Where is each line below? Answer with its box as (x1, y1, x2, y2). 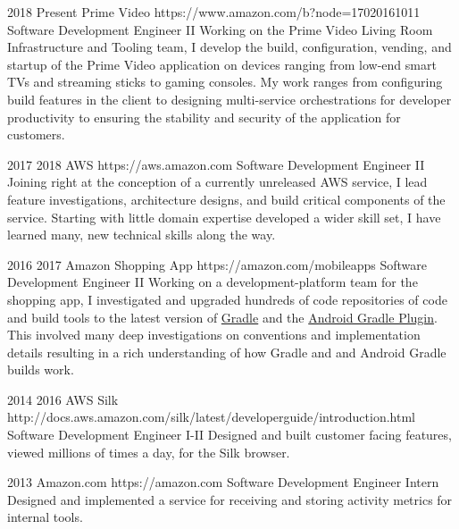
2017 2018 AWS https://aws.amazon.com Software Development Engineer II (7, 155, 425, 173)
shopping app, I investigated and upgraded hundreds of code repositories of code (7, 290, 447, 308)
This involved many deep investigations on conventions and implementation (7, 325, 421, 344)
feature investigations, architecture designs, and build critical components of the (7, 189, 446, 208)
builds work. (7, 360, 74, 379)
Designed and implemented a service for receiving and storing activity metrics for (7, 490, 453, 508)
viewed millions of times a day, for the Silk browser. (7, 442, 290, 461)
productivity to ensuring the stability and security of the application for (7, 107, 401, 126)
